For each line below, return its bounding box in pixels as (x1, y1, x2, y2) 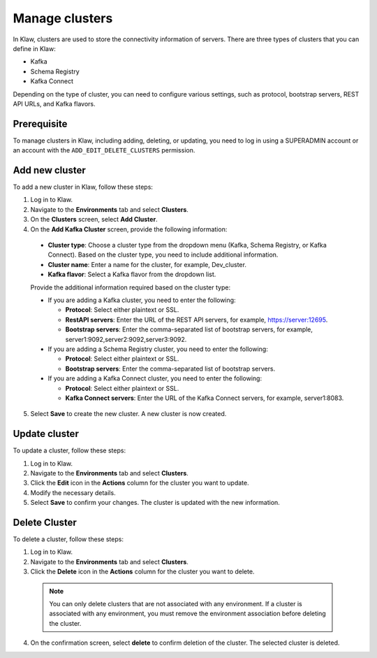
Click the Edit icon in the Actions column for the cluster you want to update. (30, 479, 249, 487)
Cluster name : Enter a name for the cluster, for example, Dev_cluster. (47, 260, 247, 269)
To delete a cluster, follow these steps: (13, 535, 124, 543)
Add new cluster (13, 164, 87, 176)
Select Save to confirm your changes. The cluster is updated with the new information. (30, 499, 281, 507)
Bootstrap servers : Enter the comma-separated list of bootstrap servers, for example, (65, 325, 313, 334)
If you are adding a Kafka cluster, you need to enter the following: (47, 296, 237, 304)
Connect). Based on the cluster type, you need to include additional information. (47, 250, 279, 259)
